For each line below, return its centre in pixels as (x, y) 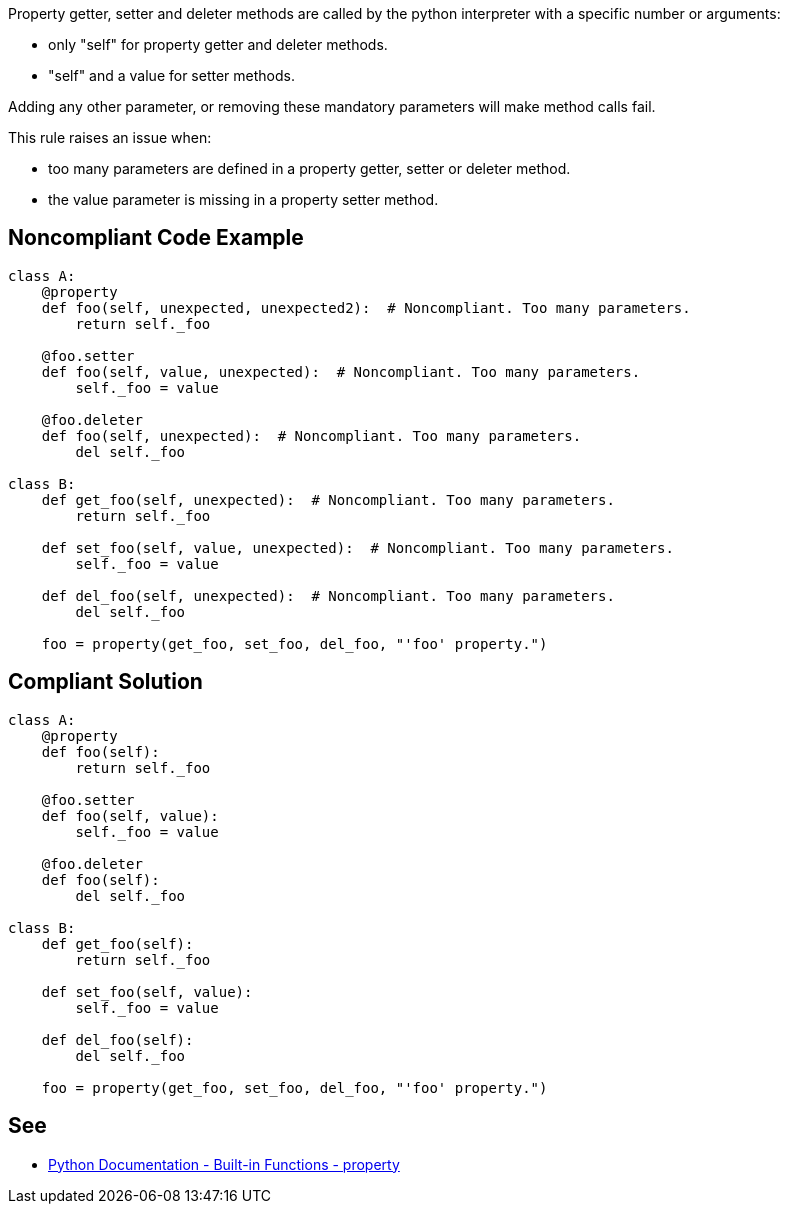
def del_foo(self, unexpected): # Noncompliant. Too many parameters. (328, 595)
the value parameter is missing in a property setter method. (243, 199)
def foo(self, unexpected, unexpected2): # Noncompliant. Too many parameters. (366, 307)
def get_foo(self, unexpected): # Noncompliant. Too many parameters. (328, 499)
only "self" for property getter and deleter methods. (218, 44)
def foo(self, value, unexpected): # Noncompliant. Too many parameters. (341, 371)
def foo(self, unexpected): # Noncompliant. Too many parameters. (311, 435)
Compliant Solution (105, 682)
